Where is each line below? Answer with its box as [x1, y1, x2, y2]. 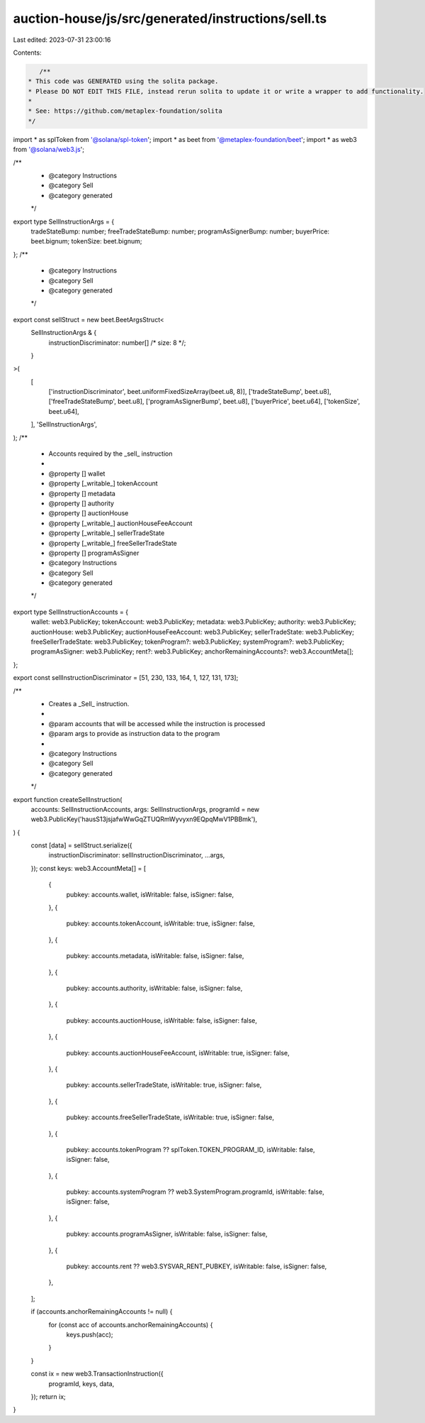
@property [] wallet [48, 469, 106, 478]
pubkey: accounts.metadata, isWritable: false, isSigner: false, [66, 952, 244, 960]
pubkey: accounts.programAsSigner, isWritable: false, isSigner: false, [66, 1230, 268, 1238]
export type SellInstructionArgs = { [13, 217, 115, 226]
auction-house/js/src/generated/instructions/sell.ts [13, 11, 327, 26]
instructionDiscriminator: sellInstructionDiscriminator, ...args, [48, 851, 225, 859]
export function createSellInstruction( [13, 795, 123, 803]
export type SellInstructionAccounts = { [13, 608, 129, 616]
